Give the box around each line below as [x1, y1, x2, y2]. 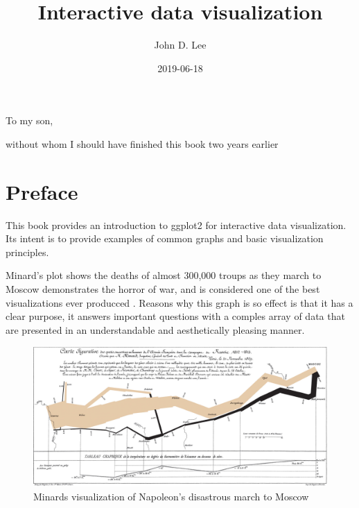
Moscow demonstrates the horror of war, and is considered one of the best [6, 282, 320, 296]
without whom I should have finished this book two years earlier [6, 136, 279, 151]
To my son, [6, 113, 53, 128]
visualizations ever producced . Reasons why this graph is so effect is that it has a [6, 295, 353, 310]
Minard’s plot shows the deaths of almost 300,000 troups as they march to [6, 268, 322, 282]
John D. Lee [154, 37, 207, 52]
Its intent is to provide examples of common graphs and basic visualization [6, 231, 324, 246]
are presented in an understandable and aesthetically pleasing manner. [6, 322, 305, 337]
